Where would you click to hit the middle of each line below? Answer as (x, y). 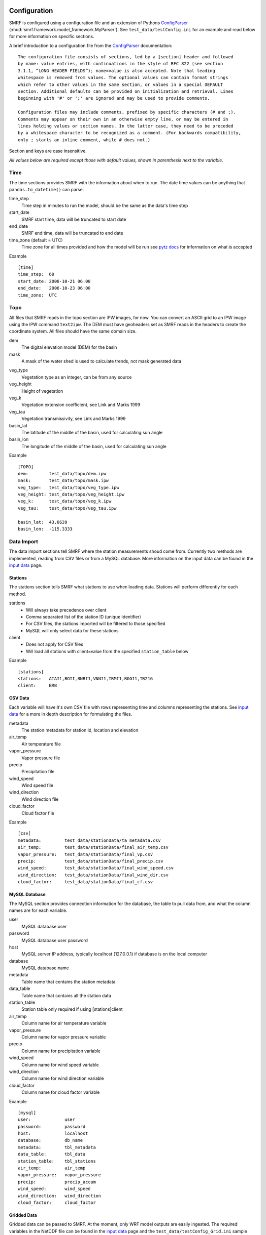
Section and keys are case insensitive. (48, 151)
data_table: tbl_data (52, 1154)
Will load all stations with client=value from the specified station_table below (107, 651)
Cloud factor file (38, 813)
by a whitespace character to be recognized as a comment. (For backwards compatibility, (130, 133)
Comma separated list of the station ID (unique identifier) (83, 617)
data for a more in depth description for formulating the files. (71, 714)
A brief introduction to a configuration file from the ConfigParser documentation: (91, 45)
